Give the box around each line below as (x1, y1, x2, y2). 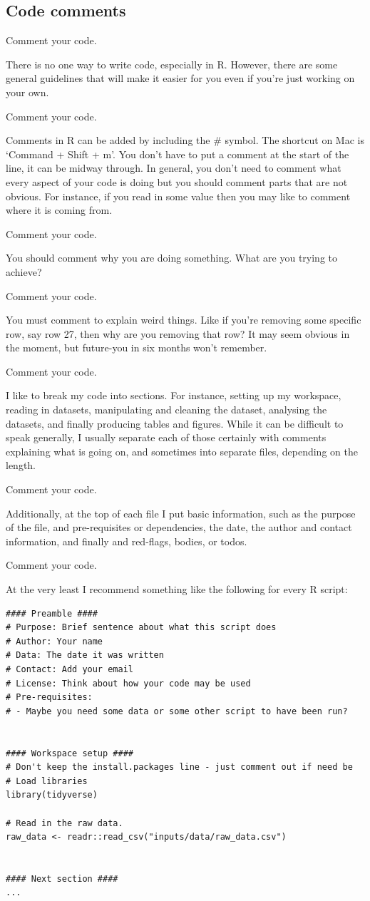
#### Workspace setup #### (6, 748, 133, 758)
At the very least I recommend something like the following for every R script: (6, 582, 348, 597)
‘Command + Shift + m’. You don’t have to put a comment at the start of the (6, 146, 349, 161)
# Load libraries (6, 776, 88, 786)
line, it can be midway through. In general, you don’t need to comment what (6, 160, 341, 175)
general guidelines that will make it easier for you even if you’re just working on (6, 71, 355, 86)
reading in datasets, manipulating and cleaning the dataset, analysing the (6, 402, 327, 417)
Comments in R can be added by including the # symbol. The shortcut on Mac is (6, 133, 364, 148)
